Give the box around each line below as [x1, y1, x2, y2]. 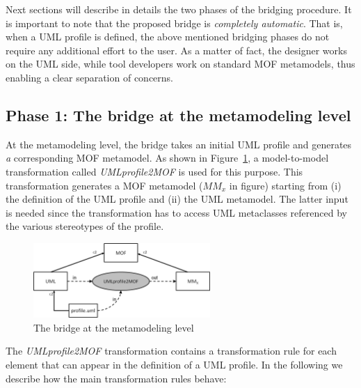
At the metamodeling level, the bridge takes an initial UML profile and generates [6, 137, 352, 151]
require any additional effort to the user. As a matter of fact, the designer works [6, 42, 347, 57]
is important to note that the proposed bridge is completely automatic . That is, [6, 15, 343, 30]
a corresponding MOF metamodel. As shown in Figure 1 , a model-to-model [6, 150, 329, 165]
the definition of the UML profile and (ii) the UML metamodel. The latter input [6, 192, 348, 206]
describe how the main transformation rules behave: [6, 371, 227, 385]
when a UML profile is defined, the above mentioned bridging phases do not [6, 29, 330, 44]
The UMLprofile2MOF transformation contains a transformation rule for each [6, 343, 337, 358]
